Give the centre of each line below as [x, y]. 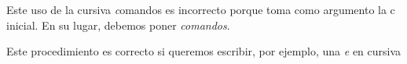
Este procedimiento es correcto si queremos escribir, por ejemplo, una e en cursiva [204, 51]
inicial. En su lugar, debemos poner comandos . [118, 25]
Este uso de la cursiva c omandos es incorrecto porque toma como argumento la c [201, 9]
